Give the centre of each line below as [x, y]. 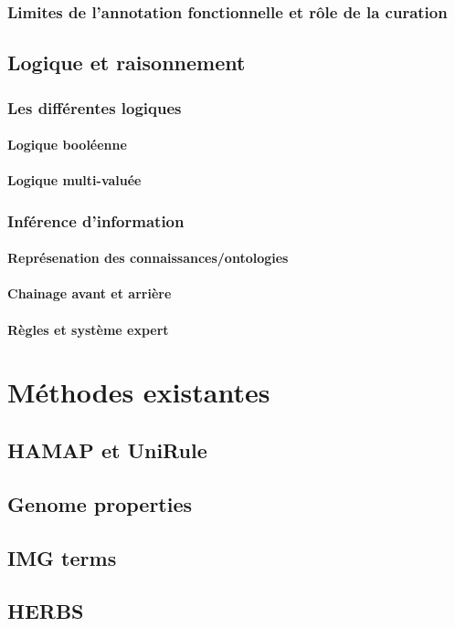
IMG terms [62, 557]
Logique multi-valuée [74, 180]
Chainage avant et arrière [90, 293]
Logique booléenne [67, 145]
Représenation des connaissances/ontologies [148, 258]
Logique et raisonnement [127, 63]
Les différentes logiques [95, 107]
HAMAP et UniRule [107, 450]
